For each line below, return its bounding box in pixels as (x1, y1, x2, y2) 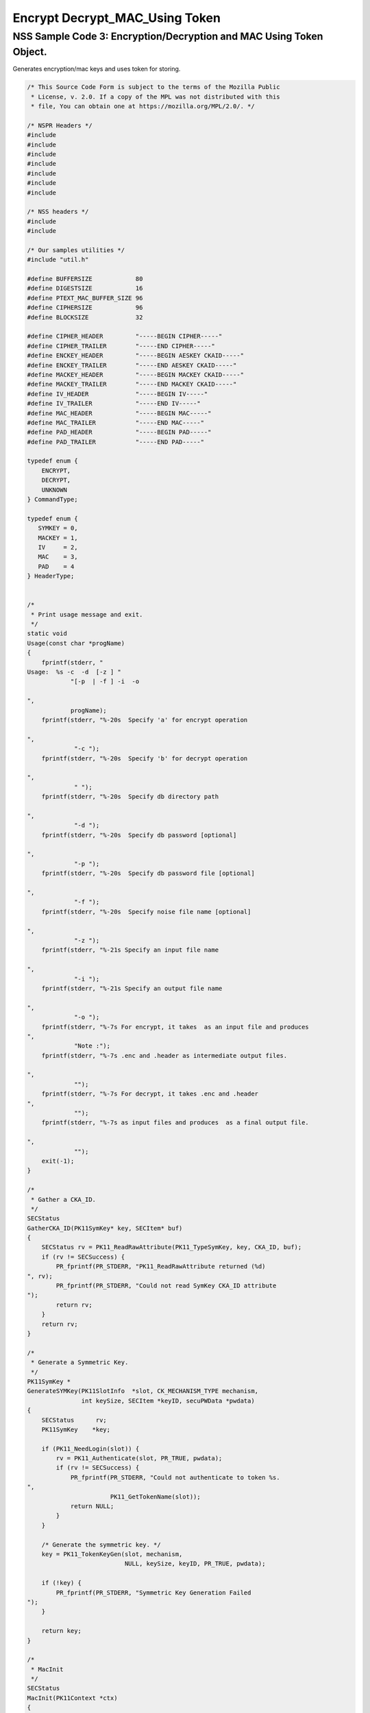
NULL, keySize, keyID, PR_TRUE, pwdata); (124, 1560, 266, 1568)
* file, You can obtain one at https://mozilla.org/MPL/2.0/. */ (31, 103, 255, 110)
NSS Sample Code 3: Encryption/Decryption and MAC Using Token (12, 30, 323, 42)
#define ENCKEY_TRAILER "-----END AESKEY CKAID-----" (27, 361, 237, 369)
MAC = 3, (38, 553, 78, 561)
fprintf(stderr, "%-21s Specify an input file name (41, 946, 219, 954)
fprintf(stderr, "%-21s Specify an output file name (41, 984, 223, 992)
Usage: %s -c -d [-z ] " (27, 668, 121, 676)
